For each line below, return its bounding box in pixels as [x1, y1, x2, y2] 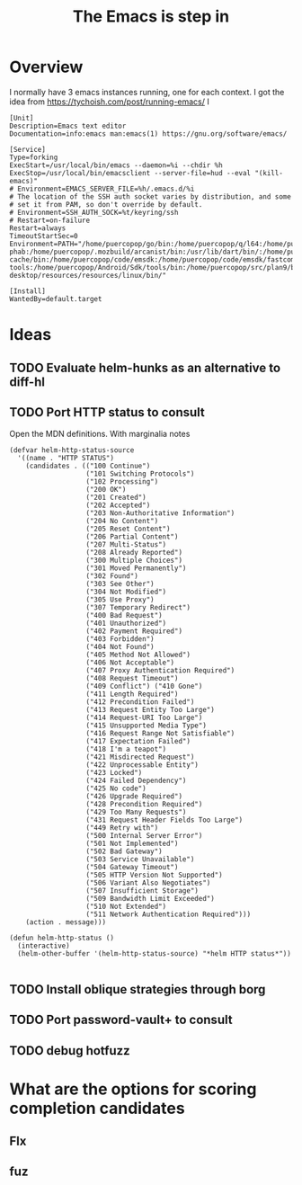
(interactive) [17, 941, 70, 950]
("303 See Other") [85, 580, 155, 589]
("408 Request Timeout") [85, 674, 179, 683]
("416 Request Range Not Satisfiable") [85, 729, 235, 738]
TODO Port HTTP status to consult [9, 405, 205, 420]
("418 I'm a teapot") [85, 744, 167, 754]
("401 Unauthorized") [85, 619, 167, 628]
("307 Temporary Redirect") [85, 603, 191, 612]
